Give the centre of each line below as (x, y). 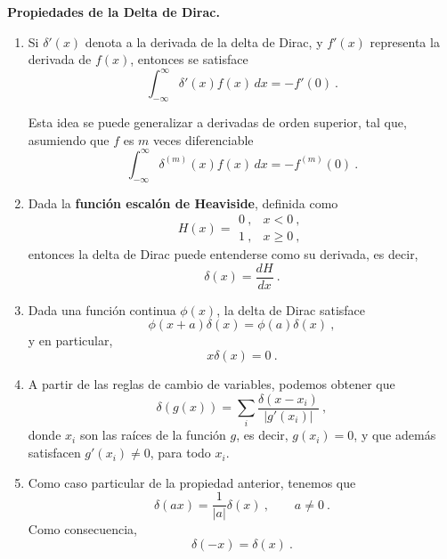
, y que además (395, 435)
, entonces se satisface (189, 59)
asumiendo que (69, 139)
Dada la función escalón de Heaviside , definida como (183, 203)
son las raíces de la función (153, 435)
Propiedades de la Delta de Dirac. (114, 12)
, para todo (180, 453)
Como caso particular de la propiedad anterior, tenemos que (192, 482)
